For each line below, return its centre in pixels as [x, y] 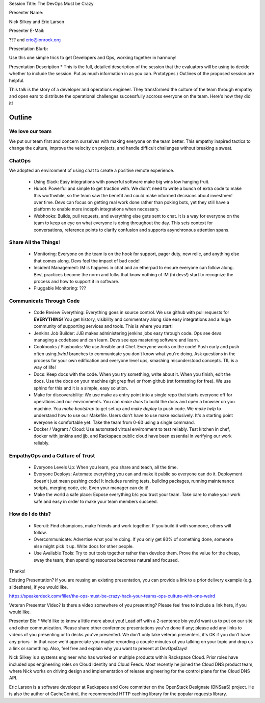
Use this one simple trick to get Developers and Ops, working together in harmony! [93, 58]
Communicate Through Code [44, 301]
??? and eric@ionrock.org [35, 40]
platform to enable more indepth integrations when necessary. [96, 209]
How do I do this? [30, 514]
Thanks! [17, 571]
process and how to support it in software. [77, 282]
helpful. [17, 80]
